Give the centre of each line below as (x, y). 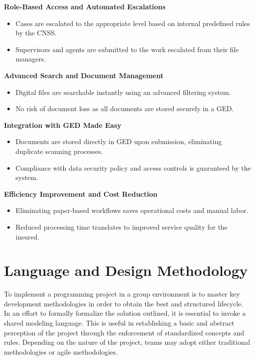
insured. (27, 236)
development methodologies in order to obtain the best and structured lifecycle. (124, 303)
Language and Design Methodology (126, 270)
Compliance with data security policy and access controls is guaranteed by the (133, 167)
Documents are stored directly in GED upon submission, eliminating (119, 141)
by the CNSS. (36, 33)
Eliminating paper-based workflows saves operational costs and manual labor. (132, 210)
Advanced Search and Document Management (84, 75)
